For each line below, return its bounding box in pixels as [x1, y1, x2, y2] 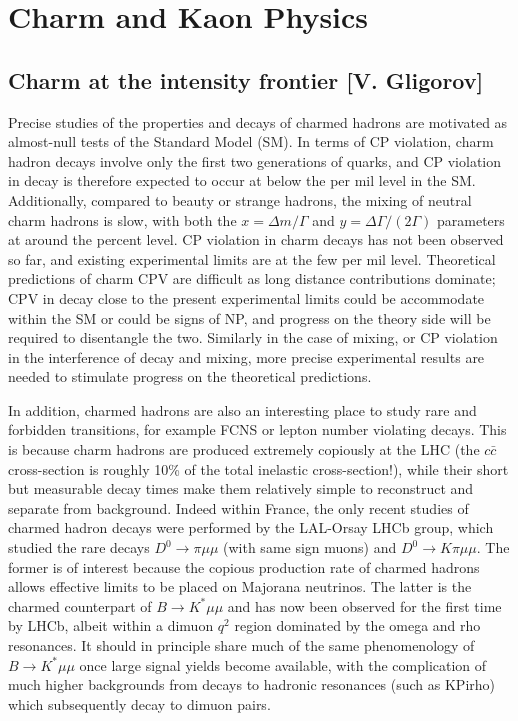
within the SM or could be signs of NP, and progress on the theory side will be [8, 307, 491, 328]
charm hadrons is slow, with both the [8, 209, 237, 230]
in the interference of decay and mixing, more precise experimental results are [8, 346, 485, 367]
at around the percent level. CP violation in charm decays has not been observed [8, 229, 504, 250]
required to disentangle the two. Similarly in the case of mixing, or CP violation [8, 327, 498, 348]
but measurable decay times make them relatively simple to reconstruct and [8, 478, 474, 499]
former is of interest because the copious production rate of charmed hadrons [8, 556, 480, 577]
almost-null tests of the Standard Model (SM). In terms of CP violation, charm [8, 131, 494, 152]
